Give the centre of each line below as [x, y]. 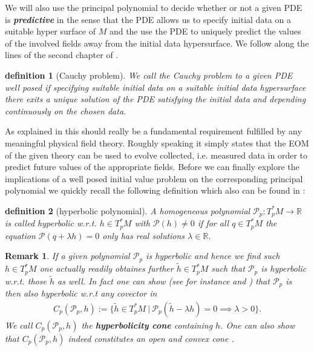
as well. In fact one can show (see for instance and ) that [163, 280]
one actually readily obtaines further [106, 268]
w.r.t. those [26, 280]
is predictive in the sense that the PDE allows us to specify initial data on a [148, 19]
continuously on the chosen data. [66, 110]
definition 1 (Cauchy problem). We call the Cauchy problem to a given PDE [149, 75]
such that [228, 268]
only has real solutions [144, 235]
